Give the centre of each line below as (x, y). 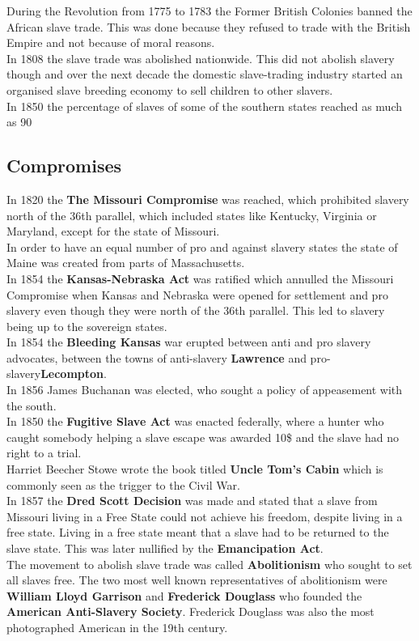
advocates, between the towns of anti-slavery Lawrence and (157, 357)
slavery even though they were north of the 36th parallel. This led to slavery (196, 310)
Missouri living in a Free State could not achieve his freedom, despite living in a (205, 516)
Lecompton (72, 374)
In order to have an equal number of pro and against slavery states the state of (202, 246)
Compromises (64, 166)
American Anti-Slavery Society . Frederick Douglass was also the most (190, 611)
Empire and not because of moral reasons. (111, 42)
